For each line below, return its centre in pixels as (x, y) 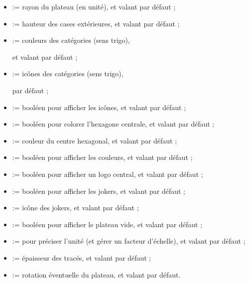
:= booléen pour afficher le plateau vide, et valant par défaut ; (107, 224)
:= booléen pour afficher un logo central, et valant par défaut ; (108, 174)
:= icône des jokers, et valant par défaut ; (75, 208)
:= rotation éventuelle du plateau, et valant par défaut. (96, 274)
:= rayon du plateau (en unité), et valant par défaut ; (94, 6)
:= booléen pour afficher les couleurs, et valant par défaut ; (102, 157)
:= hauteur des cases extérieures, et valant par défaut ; (96, 23)
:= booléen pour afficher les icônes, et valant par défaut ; (99, 107)
